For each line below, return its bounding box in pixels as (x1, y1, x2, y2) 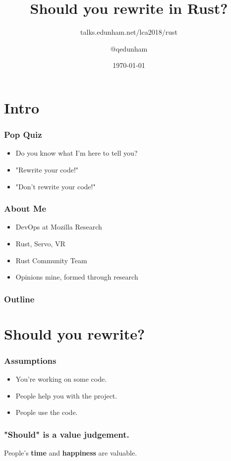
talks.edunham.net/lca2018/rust (80, 27, 177, 37)
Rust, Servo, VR (15, 238, 65, 248)
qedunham (115, 43, 148, 54)
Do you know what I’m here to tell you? (15, 148, 138, 158)
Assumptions (4, 354, 57, 366)
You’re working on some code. (15, 374, 107, 384)
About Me (4, 202, 47, 215)
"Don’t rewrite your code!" (15, 181, 96, 191)
